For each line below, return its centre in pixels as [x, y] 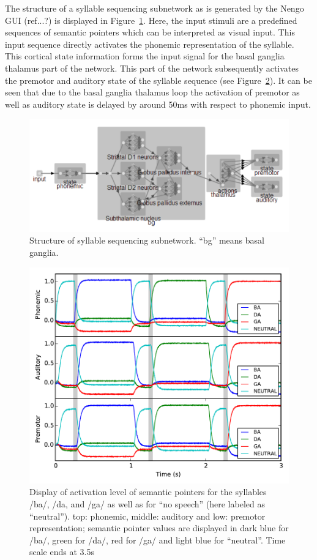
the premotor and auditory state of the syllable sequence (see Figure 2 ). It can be [158, 80]
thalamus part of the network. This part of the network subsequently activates [152, 68]
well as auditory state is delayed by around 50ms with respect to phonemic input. [158, 104]
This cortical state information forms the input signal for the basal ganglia [145, 56]
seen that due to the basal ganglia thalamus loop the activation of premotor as [152, 92]
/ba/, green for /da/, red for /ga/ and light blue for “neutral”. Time [158, 539]
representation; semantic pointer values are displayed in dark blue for [159, 528]
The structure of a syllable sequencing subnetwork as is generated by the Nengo [155, 8]
